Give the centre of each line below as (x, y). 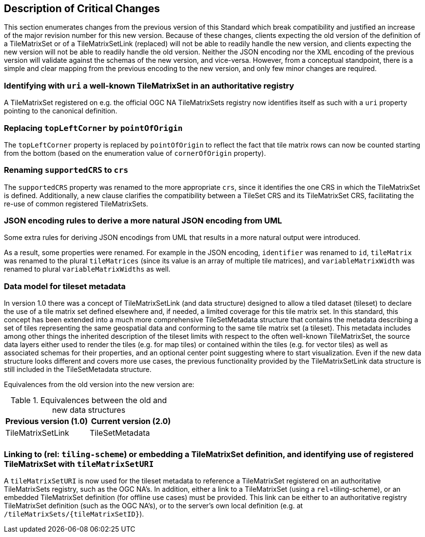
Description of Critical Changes (82, 9)
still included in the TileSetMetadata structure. (78, 370)
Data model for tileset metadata (65, 286)
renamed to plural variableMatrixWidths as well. (87, 269)
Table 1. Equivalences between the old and (89, 400)
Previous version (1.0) (47, 421)
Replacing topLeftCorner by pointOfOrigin (93, 128)
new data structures (89, 410)
